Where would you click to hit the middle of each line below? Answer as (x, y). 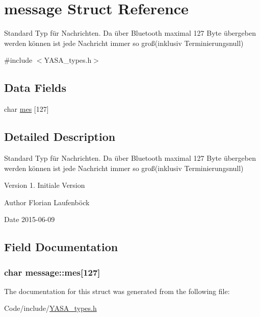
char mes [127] (27, 109)
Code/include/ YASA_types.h (50, 308)
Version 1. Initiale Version (45, 185)
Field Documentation (61, 247)
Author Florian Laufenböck (47, 202)
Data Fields (35, 88)
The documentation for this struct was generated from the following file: (117, 291)
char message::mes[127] (52, 272)
